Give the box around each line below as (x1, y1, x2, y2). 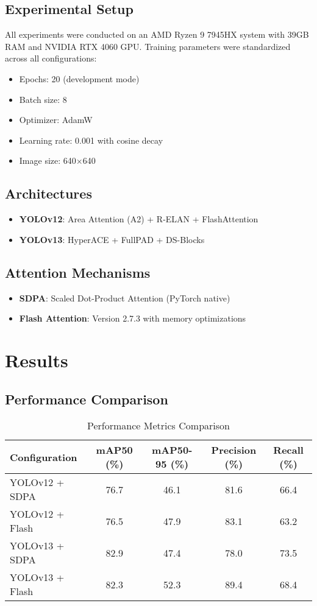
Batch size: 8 (19, 93, 67, 105)
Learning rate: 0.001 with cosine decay (19, 133, 163, 146)
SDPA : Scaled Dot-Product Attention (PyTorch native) (19, 291, 230, 304)
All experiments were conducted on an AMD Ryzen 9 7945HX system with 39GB (5, 28, 309, 41)
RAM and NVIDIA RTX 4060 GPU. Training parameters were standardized (5, 40, 291, 52)
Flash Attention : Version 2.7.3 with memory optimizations (19, 312, 246, 325)
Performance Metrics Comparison (87, 418, 230, 433)
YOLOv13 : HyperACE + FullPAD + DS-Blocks (19, 233, 205, 245)
